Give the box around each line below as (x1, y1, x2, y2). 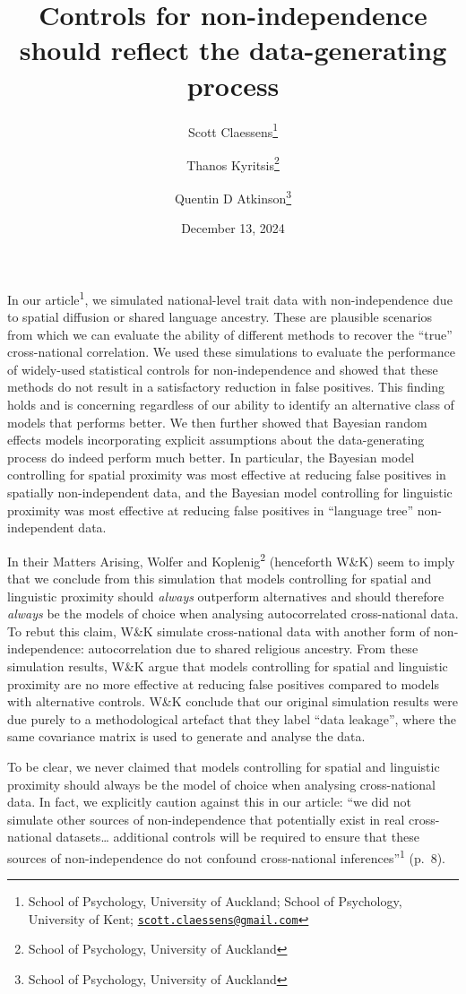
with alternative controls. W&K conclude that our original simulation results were (7, 692, 459, 711)
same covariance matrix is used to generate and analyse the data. (7, 727, 366, 746)
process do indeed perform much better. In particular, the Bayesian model (7, 447, 415, 466)
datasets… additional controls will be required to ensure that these (56, 827, 419, 846)
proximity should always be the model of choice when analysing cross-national (7, 774, 436, 793)
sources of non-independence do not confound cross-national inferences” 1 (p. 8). (7, 845, 445, 867)
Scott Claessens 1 (187, 119, 279, 141)
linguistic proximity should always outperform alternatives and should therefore (7, 586, 444, 605)
